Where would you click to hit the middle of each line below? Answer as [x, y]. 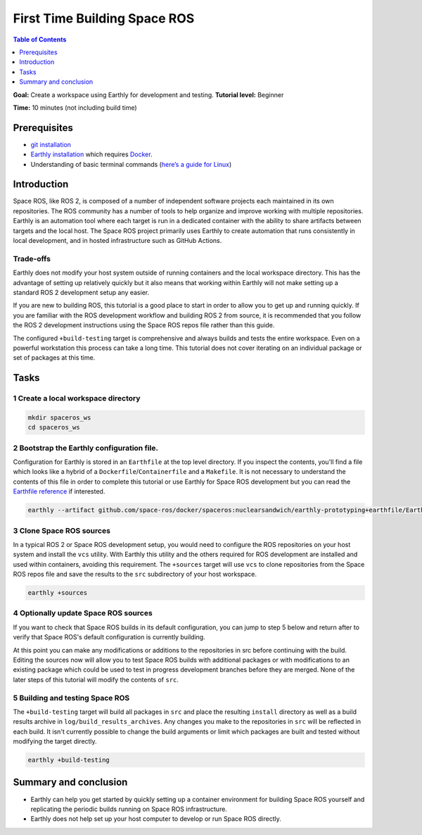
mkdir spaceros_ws [59, 417]
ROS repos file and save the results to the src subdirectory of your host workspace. [135, 575]
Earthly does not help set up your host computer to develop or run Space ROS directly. [156, 819]
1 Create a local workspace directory [77, 398]
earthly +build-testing [69, 760]
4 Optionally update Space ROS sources [83, 613]
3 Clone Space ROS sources [62, 530]
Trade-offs [32, 258]
